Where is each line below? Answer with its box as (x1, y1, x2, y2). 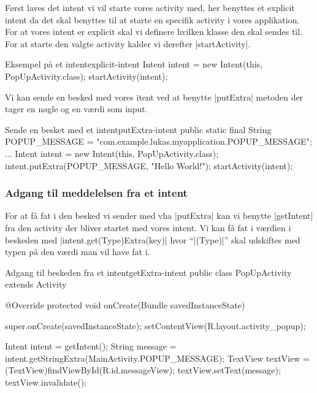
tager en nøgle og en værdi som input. (5, 102, 148, 115)
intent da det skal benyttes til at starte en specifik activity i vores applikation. (5, 13, 300, 26)
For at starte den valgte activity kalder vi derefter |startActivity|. (5, 37, 251, 50)
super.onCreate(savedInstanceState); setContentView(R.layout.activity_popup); (5, 319, 306, 332)
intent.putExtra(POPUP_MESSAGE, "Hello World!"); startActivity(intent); (5, 159, 293, 172)
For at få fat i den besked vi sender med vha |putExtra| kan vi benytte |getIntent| (5, 209, 313, 222)
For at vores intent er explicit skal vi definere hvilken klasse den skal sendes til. (5, 25, 303, 38)
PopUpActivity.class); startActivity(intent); (5, 69, 168, 82)
